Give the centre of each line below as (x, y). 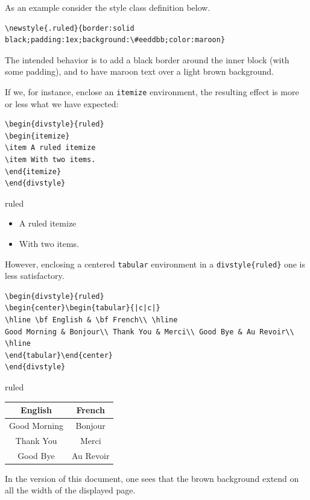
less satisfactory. (35, 276)
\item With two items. (50, 160)
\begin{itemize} (37, 136)
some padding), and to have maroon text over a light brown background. (139, 71)
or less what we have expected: (62, 103)
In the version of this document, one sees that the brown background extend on (152, 478)
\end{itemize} (33, 171)
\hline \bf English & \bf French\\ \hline (91, 320)
